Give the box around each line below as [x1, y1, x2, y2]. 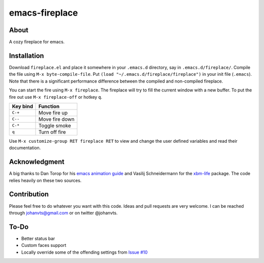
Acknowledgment [9, 158, 65, 166]
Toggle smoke [38, 122, 71, 129]
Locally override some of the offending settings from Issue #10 [21, 249, 148, 255]
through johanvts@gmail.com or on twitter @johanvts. [9, 210, 118, 216]
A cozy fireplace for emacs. [9, 39, 65, 45]
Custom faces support [21, 242, 66, 248]
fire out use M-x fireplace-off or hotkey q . [9, 94, 103, 100]
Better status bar [21, 235, 55, 241]
